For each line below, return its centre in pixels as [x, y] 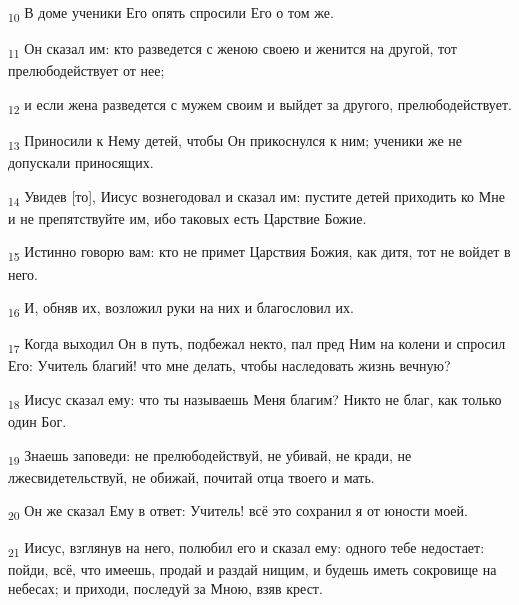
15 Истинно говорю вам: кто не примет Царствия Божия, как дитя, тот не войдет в [259, 253]
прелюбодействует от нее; [86, 70]
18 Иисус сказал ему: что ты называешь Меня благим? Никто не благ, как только [255, 400]
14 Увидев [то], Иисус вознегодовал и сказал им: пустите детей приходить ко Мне [256, 197]
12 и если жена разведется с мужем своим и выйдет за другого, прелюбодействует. [260, 105]
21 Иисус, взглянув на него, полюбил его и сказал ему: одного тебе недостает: [246, 548]
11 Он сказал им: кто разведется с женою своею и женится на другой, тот [232, 49]
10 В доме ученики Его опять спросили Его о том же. [171, 13]
